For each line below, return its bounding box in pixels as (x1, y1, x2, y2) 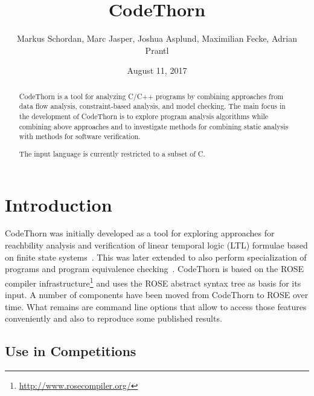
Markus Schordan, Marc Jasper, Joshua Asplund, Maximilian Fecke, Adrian (17, 32, 297, 45)
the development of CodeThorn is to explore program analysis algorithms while (19, 111, 269, 122)
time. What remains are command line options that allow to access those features (5, 300, 307, 313)
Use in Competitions (5, 342, 136, 360)
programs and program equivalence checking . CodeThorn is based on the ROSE (5, 262, 304, 275)
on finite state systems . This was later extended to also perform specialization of (5, 250, 307, 263)
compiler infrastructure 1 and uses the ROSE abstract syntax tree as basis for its (5, 274, 301, 289)
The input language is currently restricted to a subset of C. (19, 148, 205, 158)
